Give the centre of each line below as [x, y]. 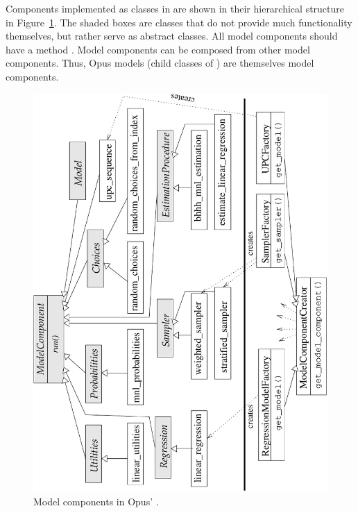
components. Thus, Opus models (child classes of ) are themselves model [160, 63]
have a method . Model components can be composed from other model [158, 49]
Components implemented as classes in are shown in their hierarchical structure [175, 8]
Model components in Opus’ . [96, 502]
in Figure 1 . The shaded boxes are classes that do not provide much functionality [179, 22]
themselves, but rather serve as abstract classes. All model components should [172, 36]
